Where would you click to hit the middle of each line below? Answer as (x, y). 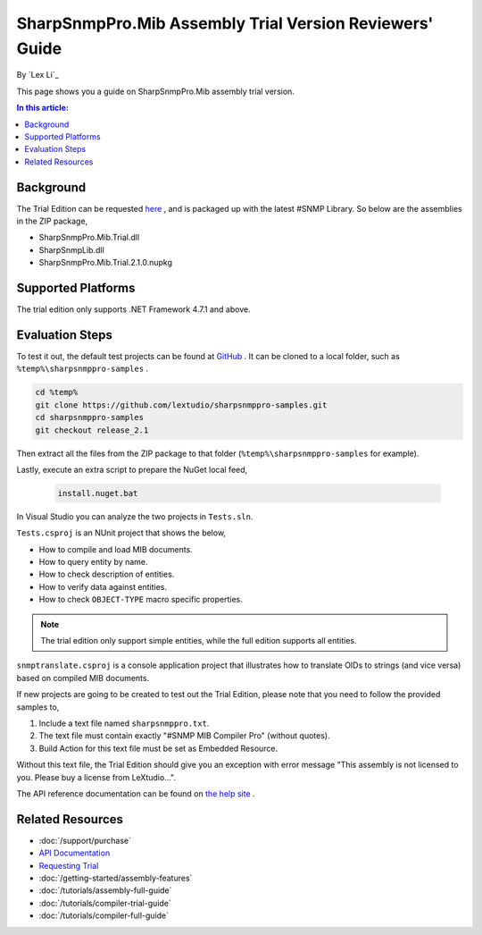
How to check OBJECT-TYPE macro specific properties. (141, 600)
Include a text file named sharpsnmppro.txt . (124, 723)
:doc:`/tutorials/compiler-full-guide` (104, 915)
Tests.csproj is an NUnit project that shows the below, (121, 533)
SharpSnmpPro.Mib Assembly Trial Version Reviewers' (225, 23)
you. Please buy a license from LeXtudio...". (96, 777)
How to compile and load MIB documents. (116, 549)
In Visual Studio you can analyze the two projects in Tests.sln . (135, 516)
